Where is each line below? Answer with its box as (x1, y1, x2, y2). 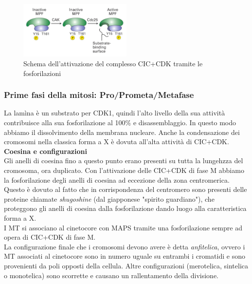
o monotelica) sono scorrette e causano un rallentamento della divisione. (4, 270, 219, 280)
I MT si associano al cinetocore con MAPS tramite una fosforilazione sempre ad (4, 222, 242, 232)
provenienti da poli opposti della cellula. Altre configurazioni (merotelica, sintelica (4, 260, 249, 270)
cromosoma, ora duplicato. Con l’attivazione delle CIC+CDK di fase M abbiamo (4, 165, 244, 175)
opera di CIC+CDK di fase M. (4, 232, 96, 242)
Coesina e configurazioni (4, 146, 87, 156)
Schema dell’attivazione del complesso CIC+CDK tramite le (23, 58, 203, 68)
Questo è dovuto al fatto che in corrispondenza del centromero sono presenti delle (4, 184, 247, 194)
